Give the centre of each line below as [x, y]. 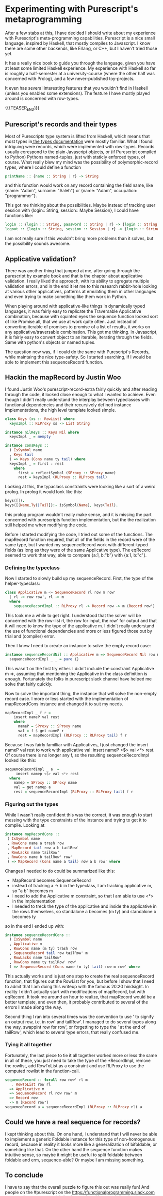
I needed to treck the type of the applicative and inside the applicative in [84, 906]
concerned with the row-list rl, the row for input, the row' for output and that [81, 620]
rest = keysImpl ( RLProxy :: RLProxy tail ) [63, 477]
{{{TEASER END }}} [22, 108]
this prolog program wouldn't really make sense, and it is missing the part [78, 515]
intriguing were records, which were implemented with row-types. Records [80, 146]
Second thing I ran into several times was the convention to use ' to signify [80, 1017]
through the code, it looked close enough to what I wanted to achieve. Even [81, 394]
